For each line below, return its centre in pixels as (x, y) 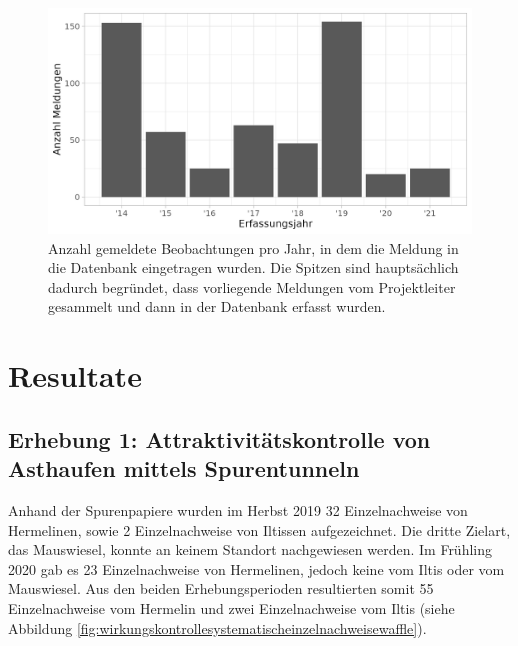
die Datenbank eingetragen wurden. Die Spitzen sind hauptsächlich (253, 267)
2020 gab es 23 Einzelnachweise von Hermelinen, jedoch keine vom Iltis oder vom (256, 568)
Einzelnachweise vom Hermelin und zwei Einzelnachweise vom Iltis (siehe (231, 607)
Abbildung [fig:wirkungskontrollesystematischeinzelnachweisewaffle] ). (217, 627)
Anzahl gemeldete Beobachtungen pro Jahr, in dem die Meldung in (253, 247)
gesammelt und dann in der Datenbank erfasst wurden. (217, 306)
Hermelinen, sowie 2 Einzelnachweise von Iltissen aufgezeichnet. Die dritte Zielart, (259, 529)
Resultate (75, 375)
